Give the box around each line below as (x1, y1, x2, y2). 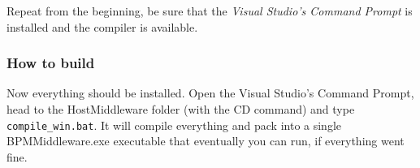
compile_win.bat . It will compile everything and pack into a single (6, 116, 342, 133)
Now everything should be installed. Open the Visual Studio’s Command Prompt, (6, 84, 414, 101)
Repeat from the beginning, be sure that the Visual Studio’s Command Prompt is (6, 2, 413, 19)
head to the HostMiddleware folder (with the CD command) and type (6, 101, 355, 117)
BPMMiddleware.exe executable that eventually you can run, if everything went (6, 132, 405, 149)
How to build (6, 53, 95, 73)
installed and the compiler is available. (6, 18, 198, 35)
